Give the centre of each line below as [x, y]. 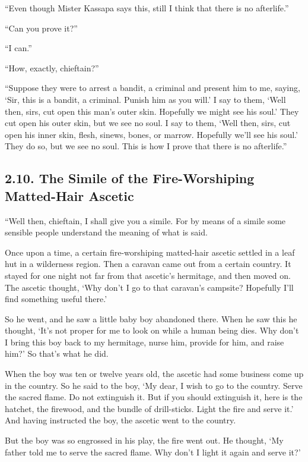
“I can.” [18, 48]
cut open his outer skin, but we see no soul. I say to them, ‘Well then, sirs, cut [148, 123]
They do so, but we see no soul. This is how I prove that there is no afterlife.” [146, 146]
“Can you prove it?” [41, 28]
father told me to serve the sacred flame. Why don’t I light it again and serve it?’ [153, 452]
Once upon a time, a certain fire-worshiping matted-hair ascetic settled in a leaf [150, 252]
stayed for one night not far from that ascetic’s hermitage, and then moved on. [148, 275]
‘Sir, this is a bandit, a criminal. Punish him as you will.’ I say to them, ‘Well [145, 99]
